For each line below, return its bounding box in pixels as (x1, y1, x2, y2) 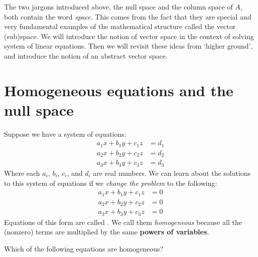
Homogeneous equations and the (4, 80, 233, 100)
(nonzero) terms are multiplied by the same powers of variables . (4, 226, 209, 237)
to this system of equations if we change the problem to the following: (4, 177, 217, 188)
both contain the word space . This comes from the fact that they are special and (4, 11, 251, 22)
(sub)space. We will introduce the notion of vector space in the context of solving (4, 31, 254, 41)
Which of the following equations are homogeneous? (4, 243, 164, 253)
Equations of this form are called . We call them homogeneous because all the (4, 216, 242, 227)
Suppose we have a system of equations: (4, 128, 126, 139)
